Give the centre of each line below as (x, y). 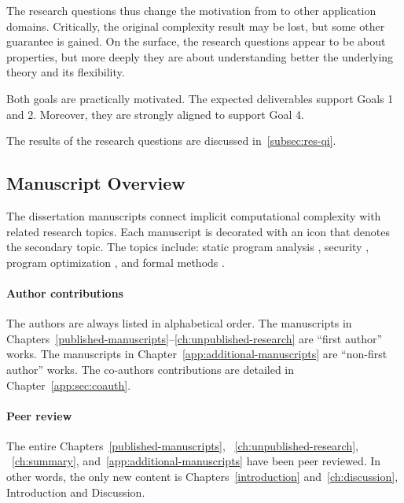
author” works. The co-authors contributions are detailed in (151, 369)
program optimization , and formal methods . (116, 262)
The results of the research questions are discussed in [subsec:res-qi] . (171, 141)
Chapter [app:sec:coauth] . (69, 385)
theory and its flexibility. (66, 72)
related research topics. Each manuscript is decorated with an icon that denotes (198, 231)
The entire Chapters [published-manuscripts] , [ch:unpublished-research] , (182, 445)
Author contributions (65, 292)
